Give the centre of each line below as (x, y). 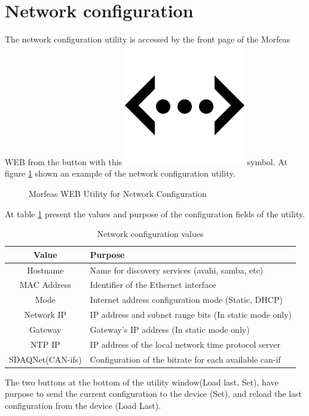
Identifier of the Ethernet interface (153, 285)
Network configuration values (150, 234)
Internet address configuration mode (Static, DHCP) (186, 300)
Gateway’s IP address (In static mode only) (170, 329)
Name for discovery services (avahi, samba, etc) (177, 270)
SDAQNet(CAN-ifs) (45, 359)
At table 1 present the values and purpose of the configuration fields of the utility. (155, 213)
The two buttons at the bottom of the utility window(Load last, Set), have (142, 382)
